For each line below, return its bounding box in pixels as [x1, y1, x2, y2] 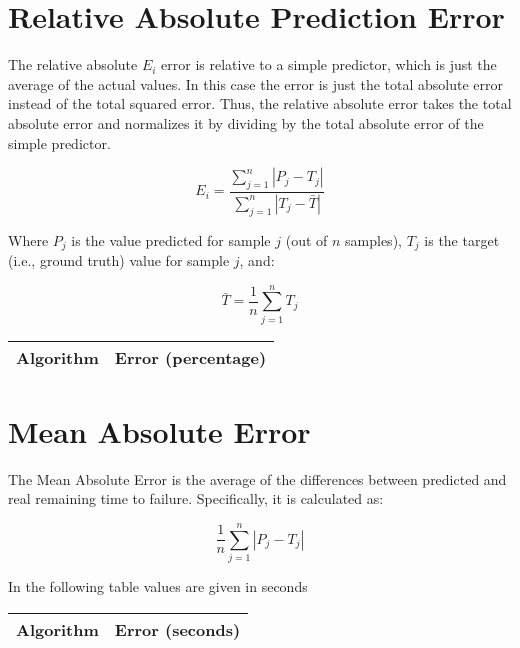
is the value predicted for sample [71, 229, 271, 250]
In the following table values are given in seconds [8, 576, 308, 597]
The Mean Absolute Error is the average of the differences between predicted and [8, 468, 507, 489]
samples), [345, 229, 402, 250]
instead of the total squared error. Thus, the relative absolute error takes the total [8, 93, 512, 114]
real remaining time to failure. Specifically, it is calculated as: [8, 488, 384, 509]
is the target [424, 229, 500, 250]
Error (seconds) [114, 617, 241, 641]
